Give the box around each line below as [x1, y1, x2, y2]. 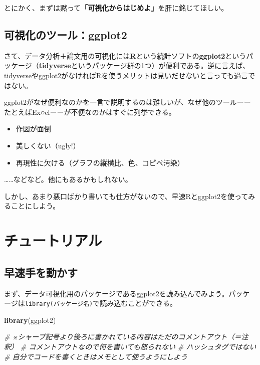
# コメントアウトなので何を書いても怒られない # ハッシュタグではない [20, 341, 256, 351]
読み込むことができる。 [100, 298, 177, 308]
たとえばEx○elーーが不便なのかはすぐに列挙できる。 [4, 106, 176, 117]
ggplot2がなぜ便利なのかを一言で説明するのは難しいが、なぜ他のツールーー [4, 97, 251, 107]
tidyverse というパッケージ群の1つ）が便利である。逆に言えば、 [39, 60, 250, 71]
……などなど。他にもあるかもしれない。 [4, 174, 132, 185]
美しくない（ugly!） [16, 140, 80, 150]
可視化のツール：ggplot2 [4, 27, 127, 42]
